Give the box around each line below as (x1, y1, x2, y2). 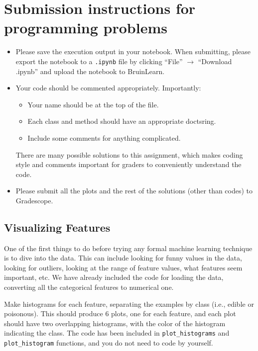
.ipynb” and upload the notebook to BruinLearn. (15, 66, 165, 76)
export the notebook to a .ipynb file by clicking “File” (15, 56, 183, 66)
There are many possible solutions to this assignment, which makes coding (15, 149, 243, 160)
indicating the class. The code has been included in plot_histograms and (4, 328, 230, 338)
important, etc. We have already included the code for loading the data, (4, 272, 224, 282)
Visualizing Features (4, 219, 111, 235)
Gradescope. (15, 195, 53, 205)
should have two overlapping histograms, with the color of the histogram (4, 318, 226, 328)
